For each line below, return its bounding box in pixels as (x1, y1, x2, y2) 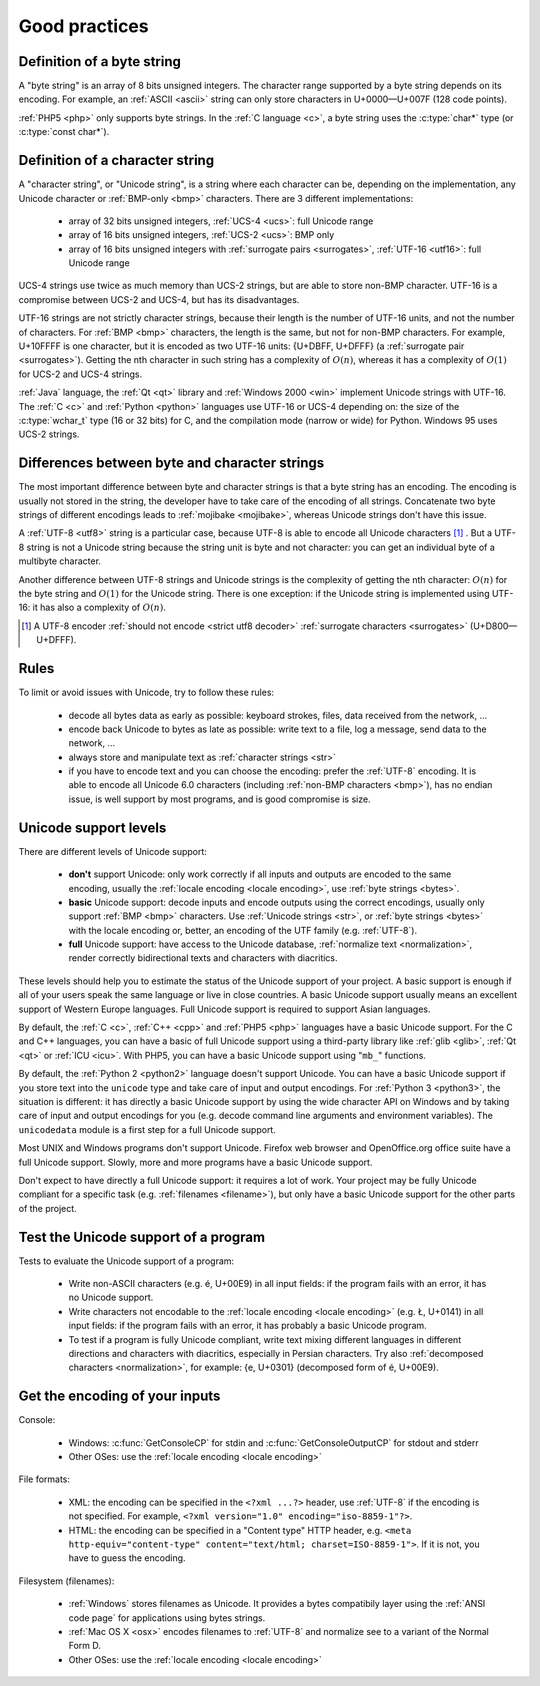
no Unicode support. (68, 1291, 154, 1304)
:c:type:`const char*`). (18, 126, 110, 138)
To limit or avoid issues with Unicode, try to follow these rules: (18, 686, 275, 699)
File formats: (18, 1473, 70, 1485)
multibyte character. (18, 555, 102, 567)
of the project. (18, 1202, 77, 1214)
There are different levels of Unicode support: (18, 845, 207, 857)
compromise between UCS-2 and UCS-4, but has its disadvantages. (18, 293, 300, 305)
